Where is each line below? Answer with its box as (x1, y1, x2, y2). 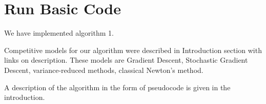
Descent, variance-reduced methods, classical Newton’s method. (4, 64, 203, 75)
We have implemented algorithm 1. (4, 28, 114, 38)
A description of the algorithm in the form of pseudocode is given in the (4, 82, 231, 92)
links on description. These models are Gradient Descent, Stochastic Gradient (4, 55, 248, 65)
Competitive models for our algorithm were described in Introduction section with (4, 44, 262, 55)
